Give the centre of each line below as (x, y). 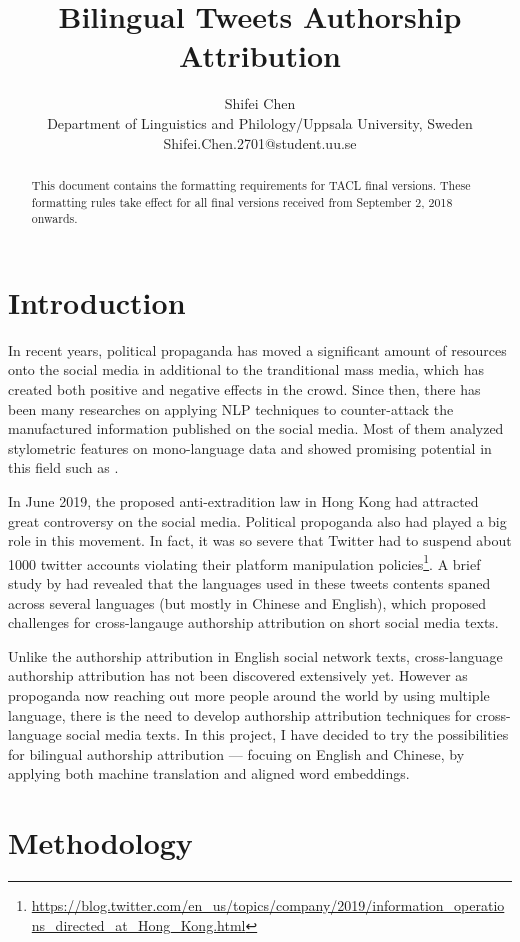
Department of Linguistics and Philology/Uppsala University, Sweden (260, 122)
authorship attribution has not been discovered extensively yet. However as (238, 675)
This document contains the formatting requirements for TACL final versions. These (251, 184)
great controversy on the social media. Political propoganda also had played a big (257, 520)
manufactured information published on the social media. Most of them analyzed (256, 428)
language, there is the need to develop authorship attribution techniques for (240, 714)
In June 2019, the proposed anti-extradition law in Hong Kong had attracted (243, 500)
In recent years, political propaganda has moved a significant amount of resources (257, 349)
